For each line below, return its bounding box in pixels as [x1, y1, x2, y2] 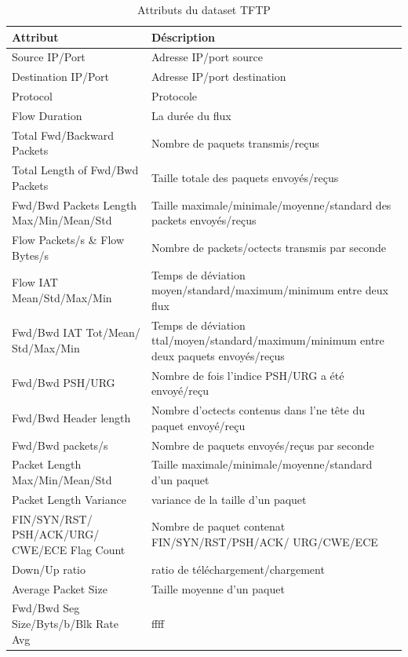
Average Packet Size [12, 580, 107, 597]
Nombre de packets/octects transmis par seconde [151, 239, 387, 255]
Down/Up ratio [12, 560, 86, 577]
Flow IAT [12, 274, 58, 290]
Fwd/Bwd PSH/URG [12, 374, 115, 391]
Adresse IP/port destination [151, 68, 286, 85]
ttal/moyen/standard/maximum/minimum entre [151, 332, 384, 349]
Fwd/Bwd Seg [12, 600, 80, 616]
